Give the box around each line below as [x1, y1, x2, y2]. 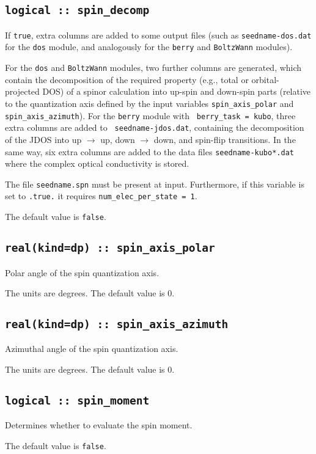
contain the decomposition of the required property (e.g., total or [5, 73, 249, 86]
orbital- [251, 73, 279, 86]
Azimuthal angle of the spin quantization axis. [5, 342, 178, 355]
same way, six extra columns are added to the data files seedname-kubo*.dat [5, 145, 294, 158]
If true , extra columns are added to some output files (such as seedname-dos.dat [5, 28, 312, 41]
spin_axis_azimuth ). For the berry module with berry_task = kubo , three [5, 109, 296, 122]
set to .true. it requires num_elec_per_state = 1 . [5, 189, 197, 202]
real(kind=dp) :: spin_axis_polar [5, 241, 215, 255]
